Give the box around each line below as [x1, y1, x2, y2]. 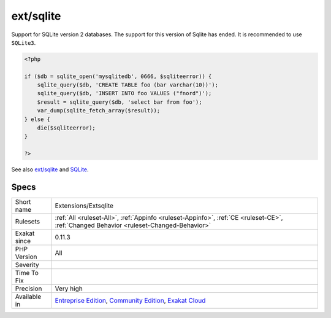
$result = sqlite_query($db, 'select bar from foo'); [37, 98, 202, 106]
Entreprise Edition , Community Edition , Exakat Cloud [55, 297, 206, 305]
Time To [15, 269, 39, 277]
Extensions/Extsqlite [55, 201, 113, 210]
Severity [15, 261, 39, 270]
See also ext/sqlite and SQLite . [11, 166, 89, 173]
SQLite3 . [11, 39, 36, 46]
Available [15, 292, 42, 301]
